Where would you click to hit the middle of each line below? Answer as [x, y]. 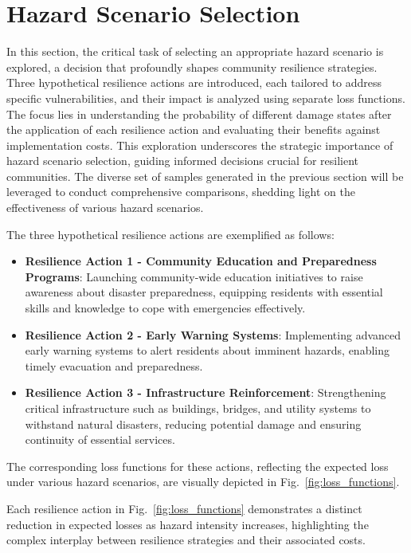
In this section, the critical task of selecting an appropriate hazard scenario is [195, 51]
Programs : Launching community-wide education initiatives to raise [194, 276]
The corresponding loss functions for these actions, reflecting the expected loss [198, 466]
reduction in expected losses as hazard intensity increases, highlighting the [188, 524]
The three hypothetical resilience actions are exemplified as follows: [170, 234]
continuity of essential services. [100, 439]
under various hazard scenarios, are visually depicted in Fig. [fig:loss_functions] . [203, 482]
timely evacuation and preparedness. [114, 365]
